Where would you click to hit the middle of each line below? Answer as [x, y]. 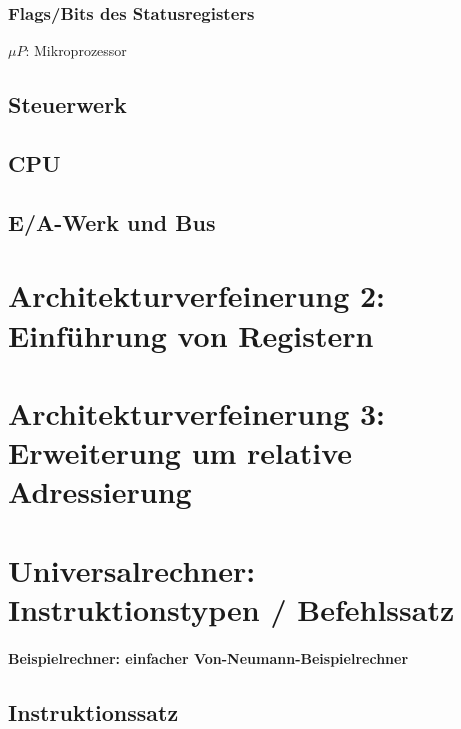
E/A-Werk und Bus [112, 221]
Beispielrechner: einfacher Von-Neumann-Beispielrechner [208, 657]
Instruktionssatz [93, 711]
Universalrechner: [132, 569]
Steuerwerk [67, 104]
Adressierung [100, 491]
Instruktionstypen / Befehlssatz [231, 608]
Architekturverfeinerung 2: [196, 295]
